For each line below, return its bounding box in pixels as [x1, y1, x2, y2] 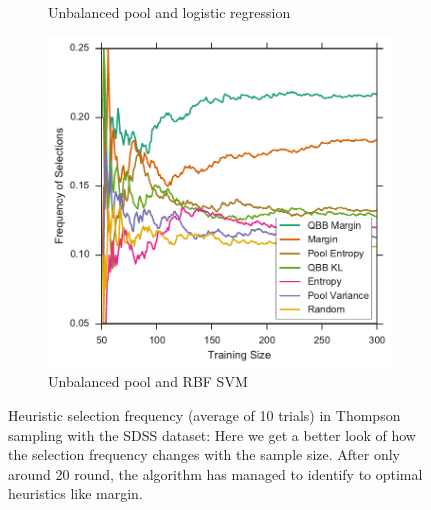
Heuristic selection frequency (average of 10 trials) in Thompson [8, 404, 401, 425]
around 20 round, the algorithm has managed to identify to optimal [8, 463, 423, 484]
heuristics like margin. [8, 483, 143, 504]
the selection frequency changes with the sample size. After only [8, 444, 400, 465]
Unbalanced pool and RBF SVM [48, 371, 248, 392]
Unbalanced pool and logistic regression [48, 2, 291, 22]
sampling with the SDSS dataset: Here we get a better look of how [8, 424, 416, 445]
